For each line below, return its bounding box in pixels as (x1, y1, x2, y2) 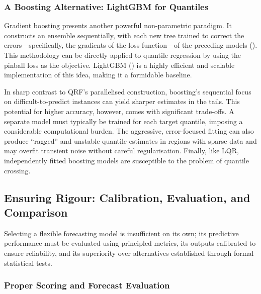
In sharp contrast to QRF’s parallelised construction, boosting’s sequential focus (4, 86, 251, 96)
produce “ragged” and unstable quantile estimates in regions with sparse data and (4, 135, 257, 146)
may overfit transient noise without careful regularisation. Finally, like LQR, (4, 145, 239, 156)
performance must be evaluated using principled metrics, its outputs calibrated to (4, 238, 256, 248)
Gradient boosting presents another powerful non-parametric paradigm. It (4, 20, 232, 31)
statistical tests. (4, 257, 52, 268)
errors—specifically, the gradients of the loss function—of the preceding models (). (4, 40, 257, 50)
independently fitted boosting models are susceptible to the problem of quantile (4, 155, 249, 165)
